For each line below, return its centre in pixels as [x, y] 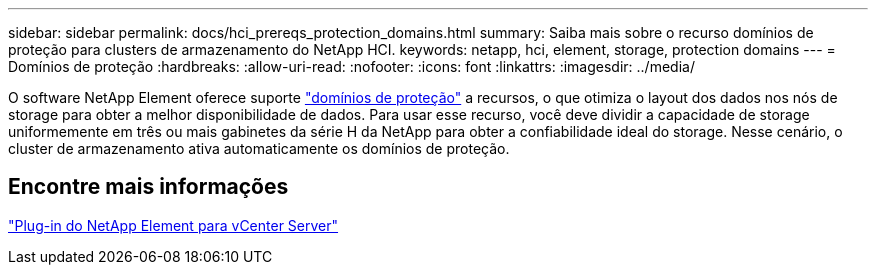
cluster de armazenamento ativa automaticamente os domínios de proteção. [259, 148]
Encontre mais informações [148, 187]
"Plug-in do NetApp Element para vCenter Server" [173, 225]
